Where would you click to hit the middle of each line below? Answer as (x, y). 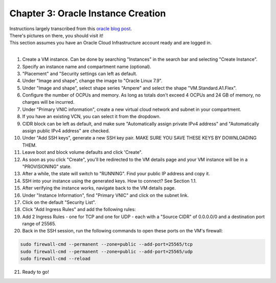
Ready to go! (36, 272)
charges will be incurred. (48, 102)
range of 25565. (39, 224)
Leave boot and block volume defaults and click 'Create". (82, 152)
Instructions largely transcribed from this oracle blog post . (71, 29)
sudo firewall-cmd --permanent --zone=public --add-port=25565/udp (107, 251)
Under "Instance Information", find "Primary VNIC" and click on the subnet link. (106, 195)
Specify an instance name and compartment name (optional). (87, 66)
